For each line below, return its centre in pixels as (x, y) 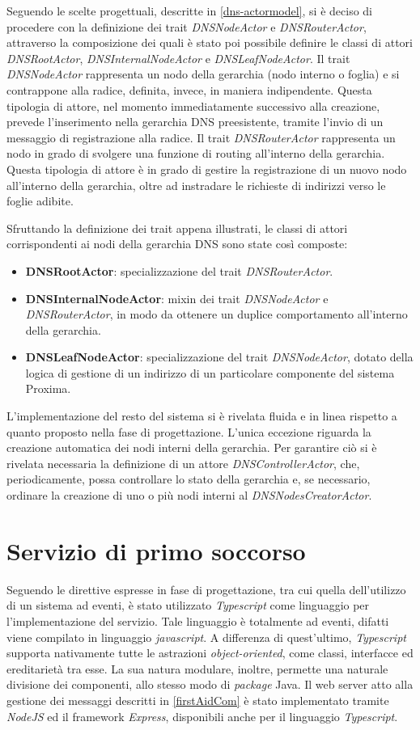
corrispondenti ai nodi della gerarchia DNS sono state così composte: (177, 244)
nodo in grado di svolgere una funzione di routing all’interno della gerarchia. (196, 153)
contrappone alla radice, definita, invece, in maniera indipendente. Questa (189, 89)
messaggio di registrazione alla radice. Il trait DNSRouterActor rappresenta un (201, 137)
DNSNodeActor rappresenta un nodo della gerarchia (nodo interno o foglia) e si (203, 74)
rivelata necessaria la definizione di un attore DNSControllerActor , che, (183, 463)
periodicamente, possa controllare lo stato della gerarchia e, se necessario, (189, 479)
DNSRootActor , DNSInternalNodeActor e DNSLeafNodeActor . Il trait (178, 58)
